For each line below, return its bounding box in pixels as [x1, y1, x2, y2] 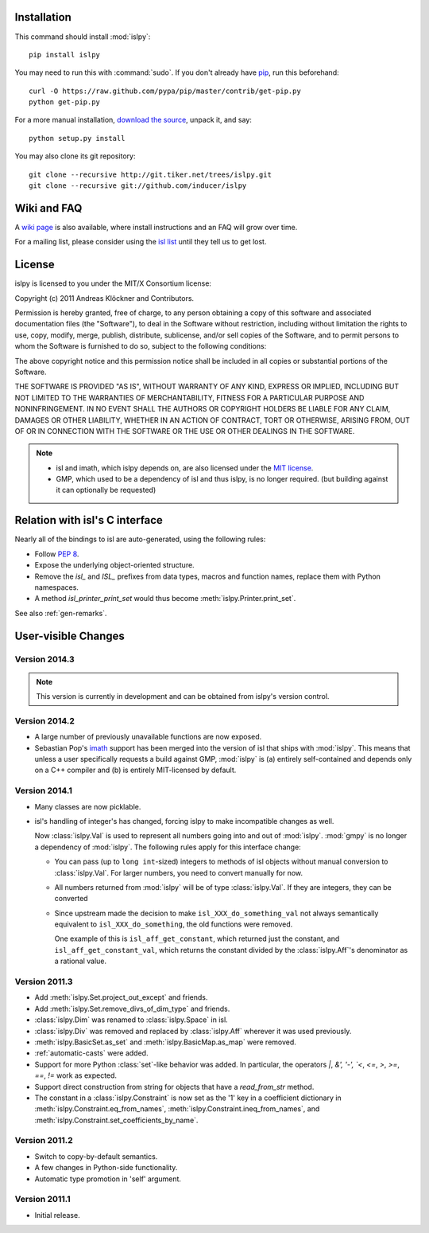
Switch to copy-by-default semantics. [34, 1151, 158, 1161]
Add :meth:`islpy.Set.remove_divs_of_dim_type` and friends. [34, 1004, 230, 1013]
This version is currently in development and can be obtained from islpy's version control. [36, 692, 330, 701]
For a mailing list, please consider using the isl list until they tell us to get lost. [14, 237, 267, 247]
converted [54, 894, 88, 903]
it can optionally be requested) [56, 486, 157, 495]
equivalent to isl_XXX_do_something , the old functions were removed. [54, 919, 293, 929]
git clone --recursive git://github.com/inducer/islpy [29, 181, 247, 190]
